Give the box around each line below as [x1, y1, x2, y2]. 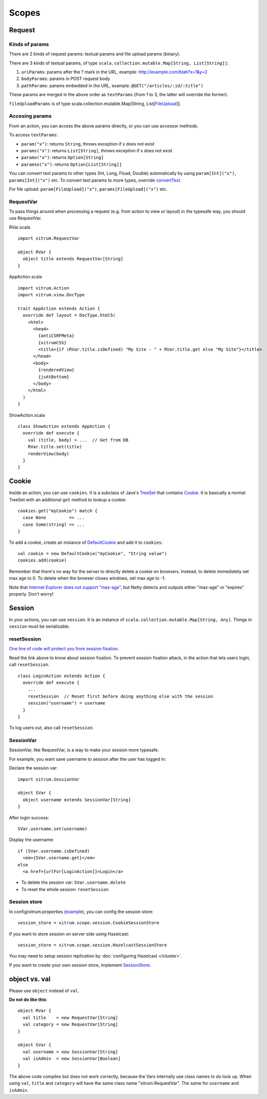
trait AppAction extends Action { [18, 306, 100, 311]
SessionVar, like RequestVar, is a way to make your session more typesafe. [9, 747, 159, 753]
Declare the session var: [9, 765, 58, 771]
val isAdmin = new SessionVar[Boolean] [22, 1056, 121, 1061]
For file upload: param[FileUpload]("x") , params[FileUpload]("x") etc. [9, 186, 168, 192]
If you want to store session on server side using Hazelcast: [9, 931, 129, 937]
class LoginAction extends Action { [18, 673, 105, 679]
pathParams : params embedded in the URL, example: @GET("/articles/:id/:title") [21, 83, 204, 88]
